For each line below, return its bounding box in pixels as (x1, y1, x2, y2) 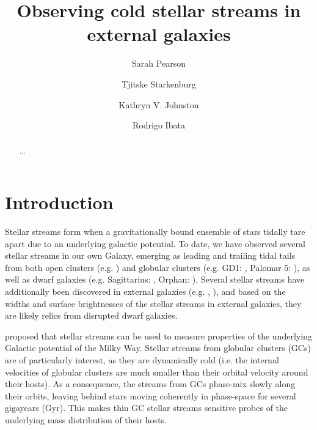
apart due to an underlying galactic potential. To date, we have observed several (5, 237, 305, 250)
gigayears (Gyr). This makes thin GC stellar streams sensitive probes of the (5, 401, 288, 414)
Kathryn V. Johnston (118, 98, 199, 111)
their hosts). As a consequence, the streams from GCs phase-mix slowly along (5, 377, 296, 390)
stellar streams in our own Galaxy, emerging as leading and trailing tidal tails (5, 249, 296, 262)
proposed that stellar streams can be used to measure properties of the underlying (5, 329, 312, 342)
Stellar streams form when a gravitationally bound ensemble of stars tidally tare (5, 225, 305, 238)
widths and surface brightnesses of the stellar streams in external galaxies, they (5, 297, 302, 310)
